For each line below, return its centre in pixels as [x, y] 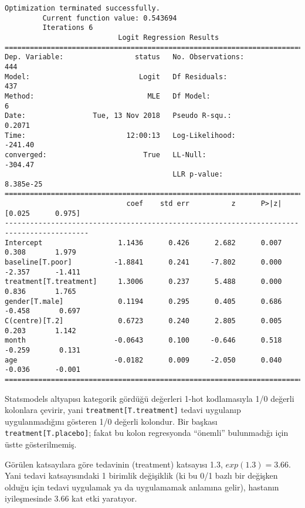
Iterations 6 [68, 28]
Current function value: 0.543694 [110, 18]
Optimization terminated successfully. [82, 8]
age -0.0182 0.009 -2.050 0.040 [143, 360]
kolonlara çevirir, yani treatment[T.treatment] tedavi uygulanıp [123, 410]
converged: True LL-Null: [106, 155]
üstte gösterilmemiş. [41, 444]
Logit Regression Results [169, 37]
